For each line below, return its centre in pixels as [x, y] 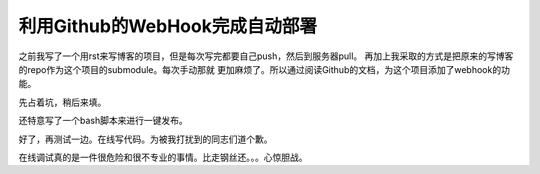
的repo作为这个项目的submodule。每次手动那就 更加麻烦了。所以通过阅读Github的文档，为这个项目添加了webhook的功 [264, 69]
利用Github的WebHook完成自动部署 [167, 26]
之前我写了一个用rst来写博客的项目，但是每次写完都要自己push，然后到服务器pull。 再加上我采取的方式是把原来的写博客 [266, 56]
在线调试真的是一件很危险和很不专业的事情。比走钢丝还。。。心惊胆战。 [163, 157]
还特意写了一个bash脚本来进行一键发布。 [103, 121]
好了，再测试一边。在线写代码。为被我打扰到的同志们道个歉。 [145, 139]
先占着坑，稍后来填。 [62, 102]
